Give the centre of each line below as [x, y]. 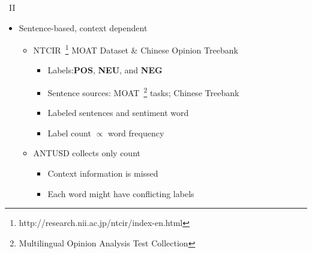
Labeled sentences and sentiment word [118, 113]
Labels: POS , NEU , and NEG [105, 70]
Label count [69, 133]
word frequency [136, 133]
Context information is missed [103, 173]
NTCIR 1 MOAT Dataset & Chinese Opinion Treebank [136, 49]
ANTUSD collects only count [87, 153]
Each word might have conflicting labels [121, 193]
